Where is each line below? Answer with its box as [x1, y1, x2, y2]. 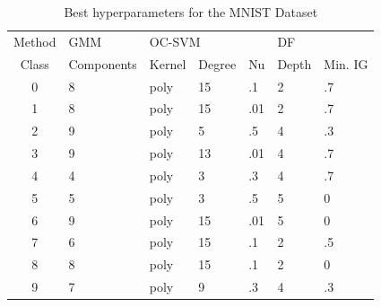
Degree [198, 54, 237, 73]
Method [13, 31, 56, 50]
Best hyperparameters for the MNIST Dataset [64, 3, 318, 21]
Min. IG [324, 54, 368, 73]
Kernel [149, 54, 186, 73]
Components [68, 54, 137, 73]
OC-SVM [149, 31, 201, 50]
